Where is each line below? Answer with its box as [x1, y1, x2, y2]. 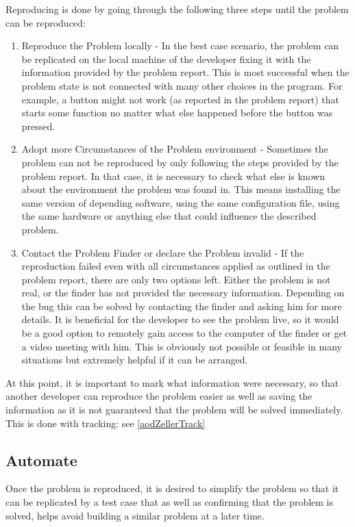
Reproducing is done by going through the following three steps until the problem [5, 2, 349, 16]
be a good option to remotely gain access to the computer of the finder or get [21, 326, 347, 340]
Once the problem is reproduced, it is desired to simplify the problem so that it [5, 481, 339, 496]
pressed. [21, 118, 56, 133]
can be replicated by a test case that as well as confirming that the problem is [5, 495, 334, 509]
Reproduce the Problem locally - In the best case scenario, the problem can [21, 38, 339, 53]
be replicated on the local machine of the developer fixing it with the [21, 51, 311, 66]
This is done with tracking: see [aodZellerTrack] [5, 415, 206, 430]
